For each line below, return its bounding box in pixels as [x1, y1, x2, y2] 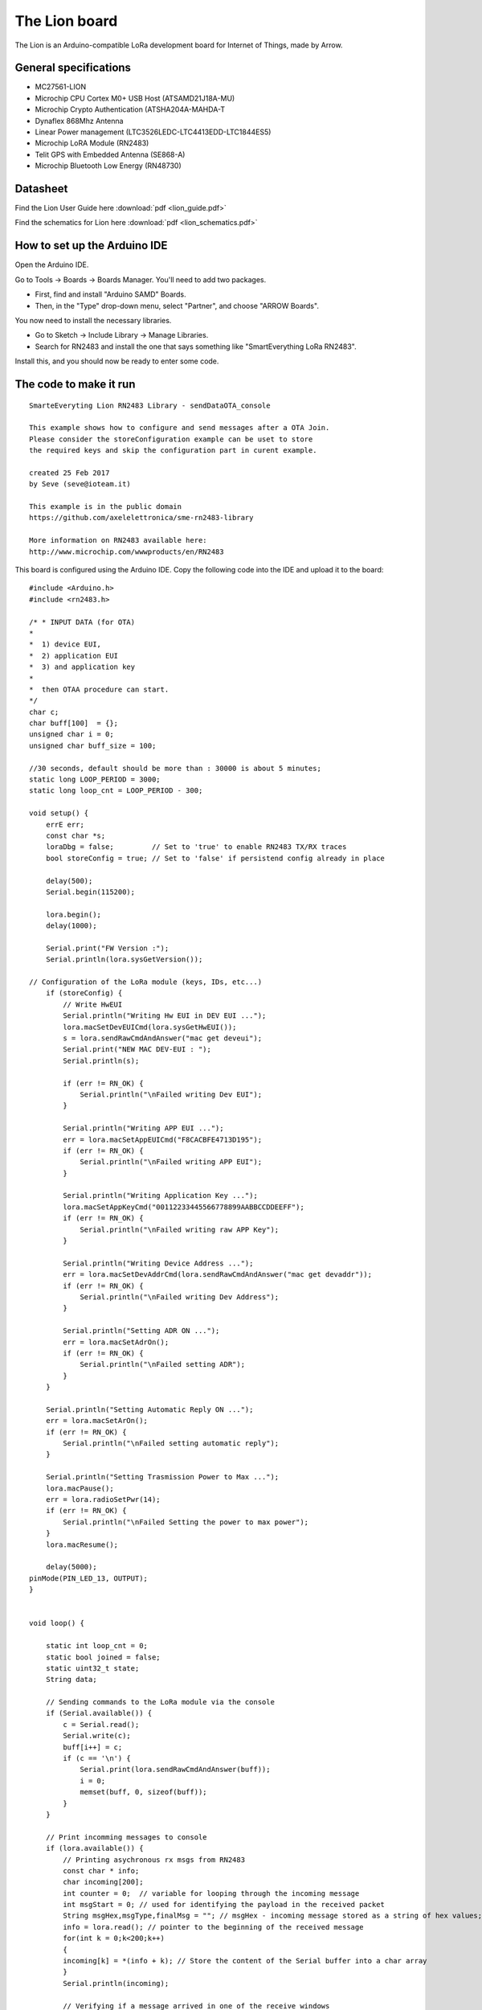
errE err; [45, 820, 84, 829]
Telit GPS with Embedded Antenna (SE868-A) [35, 150, 186, 159]
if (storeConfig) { [45, 989, 123, 998]
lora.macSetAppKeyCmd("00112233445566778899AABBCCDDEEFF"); [63, 1202, 304, 1212]
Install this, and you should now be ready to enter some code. [14, 356, 219, 366]
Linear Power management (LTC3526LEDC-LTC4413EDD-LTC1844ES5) [35, 127, 272, 137]
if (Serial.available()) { [45, 1708, 153, 1718]
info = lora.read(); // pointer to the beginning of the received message [63, 1922, 364, 1931]
